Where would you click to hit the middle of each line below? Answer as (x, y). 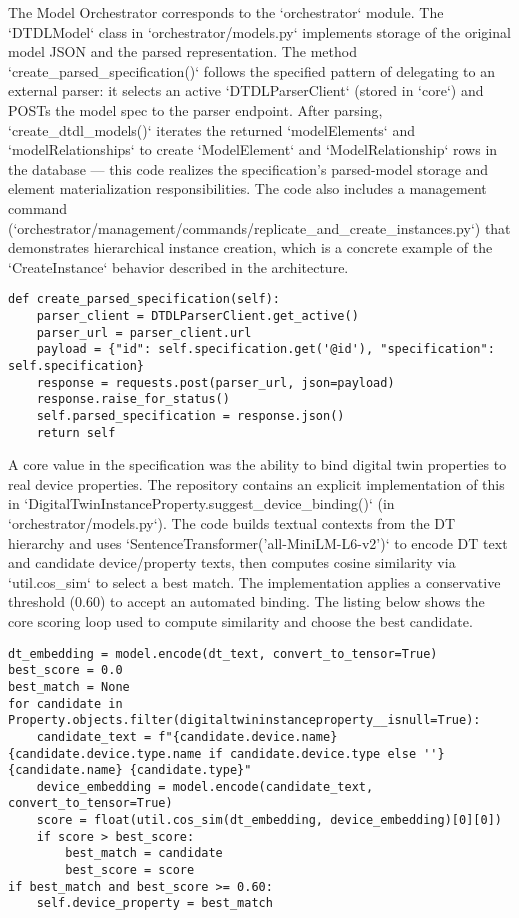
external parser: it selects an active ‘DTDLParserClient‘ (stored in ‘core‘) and (246, 90)
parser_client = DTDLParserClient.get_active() (197, 315)
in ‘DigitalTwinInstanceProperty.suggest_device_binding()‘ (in (201, 503)
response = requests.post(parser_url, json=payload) (215, 382)
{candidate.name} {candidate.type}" (130, 770)
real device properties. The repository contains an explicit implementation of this (256, 483)
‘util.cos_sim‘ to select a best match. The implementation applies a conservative (254, 581)
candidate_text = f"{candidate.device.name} (187, 736)
